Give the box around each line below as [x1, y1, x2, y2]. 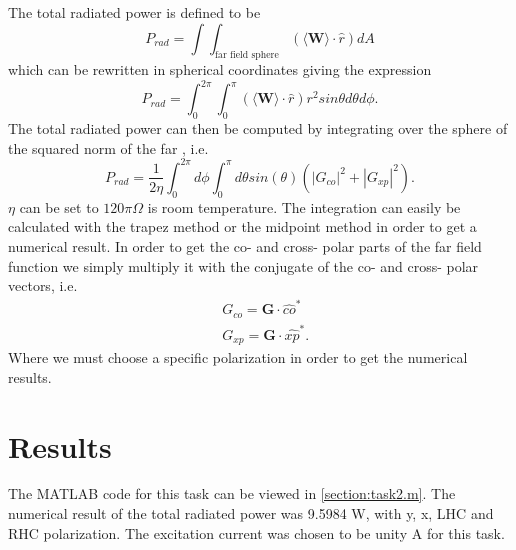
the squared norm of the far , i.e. [8, 137, 209, 158]
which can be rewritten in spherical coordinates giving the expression [8, 59, 432, 80]
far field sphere [214, 50, 279, 61]
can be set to [19, 196, 99, 217]
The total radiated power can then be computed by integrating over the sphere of [8, 118, 508, 139]
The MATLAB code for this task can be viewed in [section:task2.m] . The [8, 483, 456, 504]
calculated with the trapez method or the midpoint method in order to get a [8, 216, 477, 237]
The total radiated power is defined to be [8, 2, 261, 22]
